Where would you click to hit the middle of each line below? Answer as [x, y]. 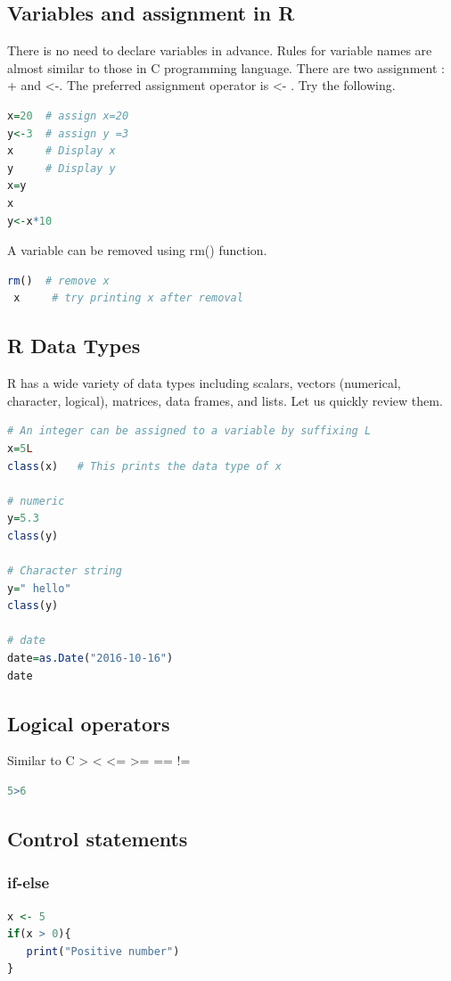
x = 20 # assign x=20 [68, 115]
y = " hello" [39, 588]
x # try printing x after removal [128, 298]
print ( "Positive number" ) [103, 951]
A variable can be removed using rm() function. [137, 250]
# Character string [65, 571]
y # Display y [61, 168]
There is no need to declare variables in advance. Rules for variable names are [220, 50]
